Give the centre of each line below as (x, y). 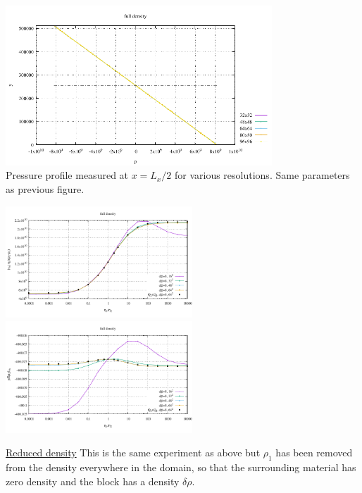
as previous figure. (45, 188)
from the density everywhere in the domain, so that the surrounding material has (181, 467)
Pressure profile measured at (67, 175)
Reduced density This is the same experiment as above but (133, 453)
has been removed (314, 453)
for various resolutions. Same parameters (262, 175)
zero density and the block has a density (93, 481)
